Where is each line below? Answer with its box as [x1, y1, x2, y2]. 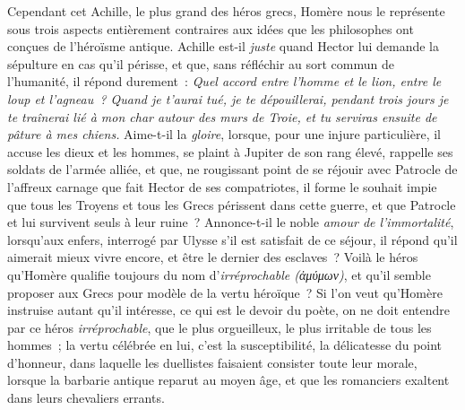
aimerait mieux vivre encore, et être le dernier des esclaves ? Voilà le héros [7, 248, 418, 266]
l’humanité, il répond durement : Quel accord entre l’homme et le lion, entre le [7, 72, 442, 91]
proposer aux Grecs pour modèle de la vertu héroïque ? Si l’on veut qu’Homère [7, 283, 443, 301]
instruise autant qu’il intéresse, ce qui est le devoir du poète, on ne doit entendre [7, 301, 451, 319]
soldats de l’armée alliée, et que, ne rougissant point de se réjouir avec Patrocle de [7, 160, 458, 179]
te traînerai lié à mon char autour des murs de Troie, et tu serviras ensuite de [7, 107, 437, 126]
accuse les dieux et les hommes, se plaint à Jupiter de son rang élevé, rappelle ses [7, 142, 453, 161]
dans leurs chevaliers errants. [7, 388, 165, 407]
